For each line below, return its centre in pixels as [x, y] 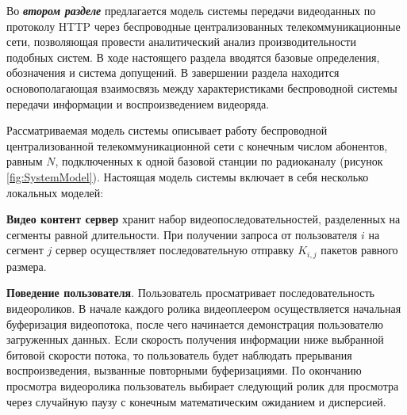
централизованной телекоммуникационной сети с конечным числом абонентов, [197, 145]
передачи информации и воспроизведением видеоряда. [138, 103]
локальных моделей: [55, 192]
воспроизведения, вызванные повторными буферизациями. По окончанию [184, 370]
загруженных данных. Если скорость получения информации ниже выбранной [195, 339]
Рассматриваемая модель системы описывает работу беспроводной [167, 130]
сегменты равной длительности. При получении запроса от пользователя [182, 234]
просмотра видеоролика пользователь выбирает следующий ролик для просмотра [203, 385]
